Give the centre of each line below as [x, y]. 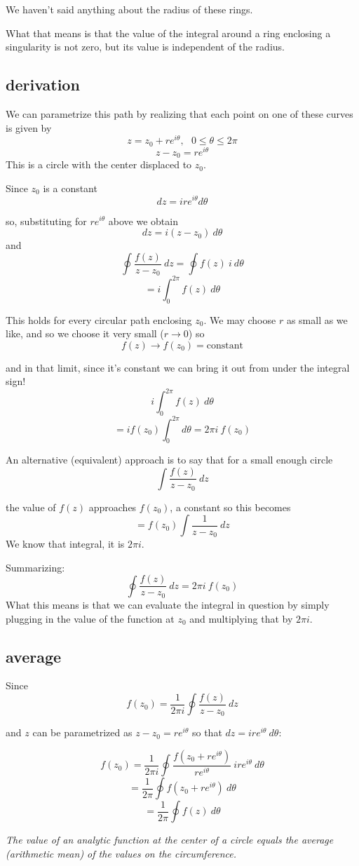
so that [207, 732]
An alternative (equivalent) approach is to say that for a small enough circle [169, 460]
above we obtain [143, 221]
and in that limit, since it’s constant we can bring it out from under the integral [178, 367]
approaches [113, 507]
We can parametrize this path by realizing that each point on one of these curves [179, 113]
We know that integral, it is [65, 544]
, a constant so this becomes [230, 507]
